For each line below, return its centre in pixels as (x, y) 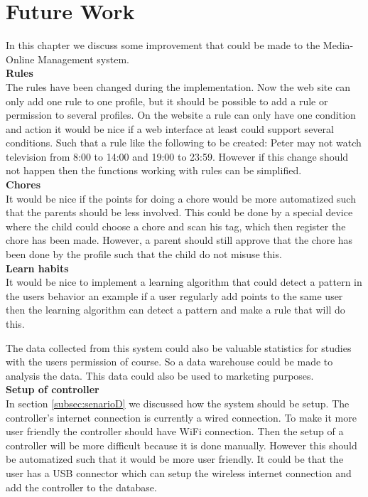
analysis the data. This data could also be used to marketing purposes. (160, 375)
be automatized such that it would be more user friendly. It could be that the (175, 459)
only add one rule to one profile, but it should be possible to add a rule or (167, 101)
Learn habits (37, 268)
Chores (23, 185)
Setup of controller (53, 389)
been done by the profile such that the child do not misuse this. (144, 254)
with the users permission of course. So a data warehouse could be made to (169, 362)
